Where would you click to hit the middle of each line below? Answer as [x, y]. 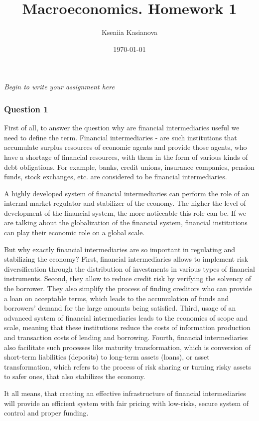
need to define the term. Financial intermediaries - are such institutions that [121, 137]
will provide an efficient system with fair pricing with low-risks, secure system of [127, 403]
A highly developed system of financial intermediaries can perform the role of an [127, 193]
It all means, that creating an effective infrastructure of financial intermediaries [125, 393]
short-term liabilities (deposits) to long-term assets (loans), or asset [107, 357]
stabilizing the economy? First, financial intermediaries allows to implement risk [126, 259]
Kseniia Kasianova [129, 32]
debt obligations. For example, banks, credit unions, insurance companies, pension [129, 167]
